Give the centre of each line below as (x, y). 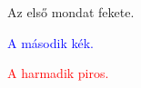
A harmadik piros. (58, 73)
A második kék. (50, 42)
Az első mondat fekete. (71, 12)
